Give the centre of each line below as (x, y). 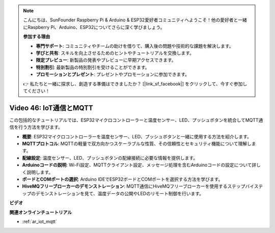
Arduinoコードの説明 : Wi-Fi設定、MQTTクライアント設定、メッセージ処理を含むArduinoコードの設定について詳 (139, 165)
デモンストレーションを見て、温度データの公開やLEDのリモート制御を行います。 (119, 193)
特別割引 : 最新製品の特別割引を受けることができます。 (93, 67)
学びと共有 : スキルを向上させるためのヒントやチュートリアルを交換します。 (115, 53)
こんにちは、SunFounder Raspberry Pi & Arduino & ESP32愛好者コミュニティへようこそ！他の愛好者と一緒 (135, 20)
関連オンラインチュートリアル (41, 212)
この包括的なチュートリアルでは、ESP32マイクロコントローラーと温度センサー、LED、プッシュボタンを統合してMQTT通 (136, 120)
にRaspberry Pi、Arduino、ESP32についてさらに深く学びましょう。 (94, 27)
